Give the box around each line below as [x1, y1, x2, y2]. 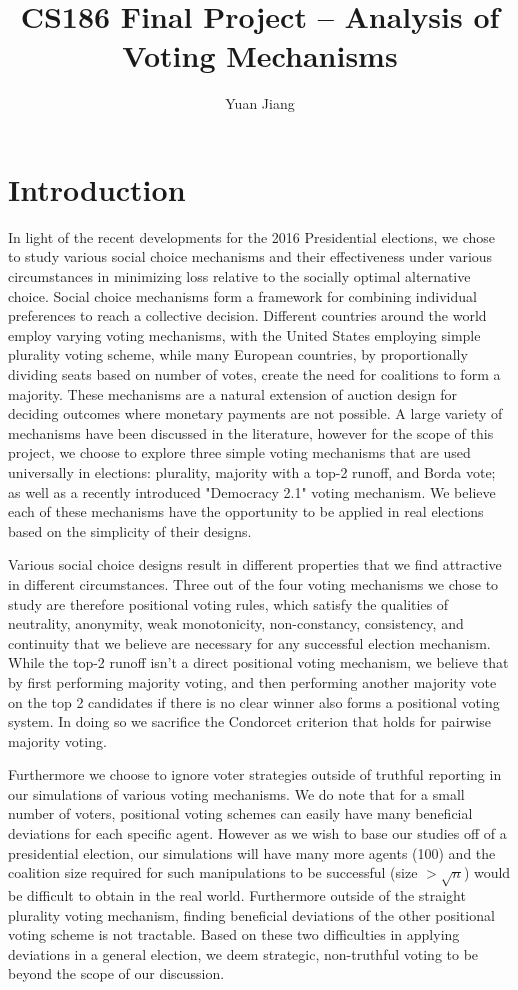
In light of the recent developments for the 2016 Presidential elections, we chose [8, 226, 496, 247]
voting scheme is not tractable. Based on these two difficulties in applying [8, 924, 460, 945]
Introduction [8, 168, 186, 209]
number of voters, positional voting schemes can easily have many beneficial [8, 803, 473, 824]
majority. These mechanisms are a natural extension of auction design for [8, 383, 457, 404]
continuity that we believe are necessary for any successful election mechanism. [8, 632, 491, 653]
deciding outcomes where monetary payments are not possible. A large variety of [8, 403, 503, 424]
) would [463, 862, 511, 883]
